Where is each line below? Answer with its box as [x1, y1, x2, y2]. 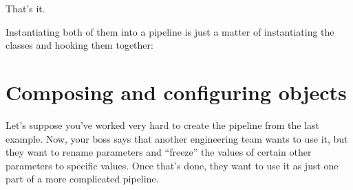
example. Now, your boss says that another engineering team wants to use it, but [6, 131, 348, 145]
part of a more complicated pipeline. [6, 171, 159, 186]
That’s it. [6, 1, 45, 15]
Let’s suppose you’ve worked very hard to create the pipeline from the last [6, 117, 320, 132]
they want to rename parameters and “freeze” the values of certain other [6, 145, 312, 159]
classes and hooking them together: [6, 38, 153, 52]
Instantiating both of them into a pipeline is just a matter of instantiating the [6, 24, 334, 38]
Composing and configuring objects [6, 78, 347, 106]
